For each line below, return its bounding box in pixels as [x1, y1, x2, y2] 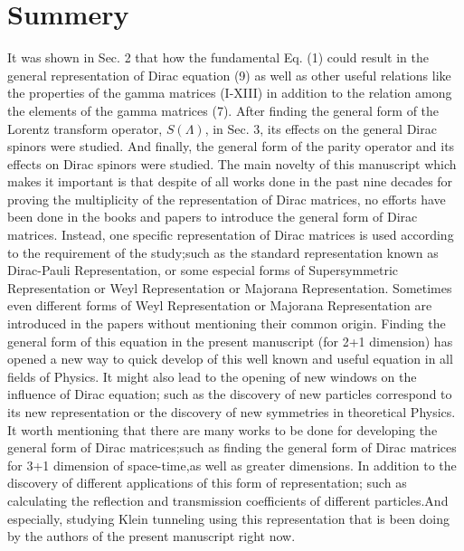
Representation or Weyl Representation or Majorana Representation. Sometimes [7, 278, 452, 297]
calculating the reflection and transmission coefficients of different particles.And [7, 490, 449, 509]
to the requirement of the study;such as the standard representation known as [7, 242, 439, 261]
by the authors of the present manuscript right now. [7, 527, 296, 546]
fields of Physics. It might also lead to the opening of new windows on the [7, 366, 417, 385]
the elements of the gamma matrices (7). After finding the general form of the [7, 100, 440, 119]
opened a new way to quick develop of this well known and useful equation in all [7, 349, 453, 368]
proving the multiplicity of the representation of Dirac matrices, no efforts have [7, 189, 446, 208]
